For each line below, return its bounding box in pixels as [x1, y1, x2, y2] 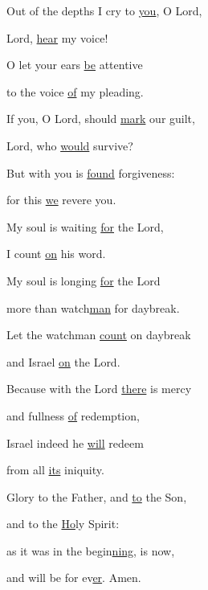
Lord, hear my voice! [6, 29, 108, 46]
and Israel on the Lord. [6, 353, 120, 370]
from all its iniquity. [6, 461, 104, 478]
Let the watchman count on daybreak [6, 326, 191, 343]
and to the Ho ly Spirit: [6, 515, 120, 532]
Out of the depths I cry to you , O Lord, [6, 2, 202, 18]
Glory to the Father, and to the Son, [6, 488, 187, 505]
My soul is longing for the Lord [6, 272, 161, 289]
